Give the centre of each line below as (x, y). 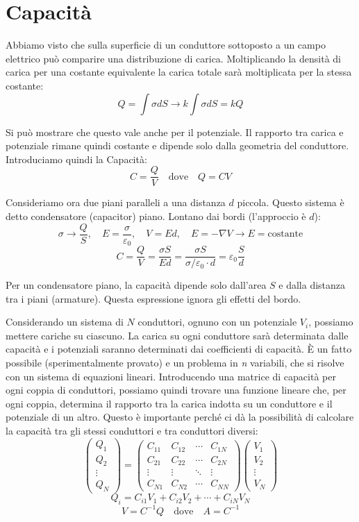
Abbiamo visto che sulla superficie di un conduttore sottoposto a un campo (166, 45)
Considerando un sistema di (65, 322)
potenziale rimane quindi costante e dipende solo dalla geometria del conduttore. (177, 145)
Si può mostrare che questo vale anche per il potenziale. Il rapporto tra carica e (175, 132)
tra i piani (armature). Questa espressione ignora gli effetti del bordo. (153, 298)
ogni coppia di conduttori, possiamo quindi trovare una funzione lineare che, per (176, 390)
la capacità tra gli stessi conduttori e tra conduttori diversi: (132, 431)
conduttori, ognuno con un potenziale (217, 322)
